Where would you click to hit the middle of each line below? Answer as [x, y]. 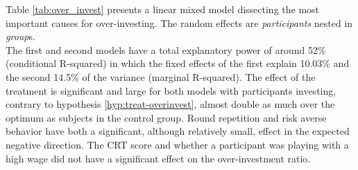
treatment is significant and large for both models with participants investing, [171, 90]
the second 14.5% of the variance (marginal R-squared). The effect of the [161, 76]
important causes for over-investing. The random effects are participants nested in [179, 22]
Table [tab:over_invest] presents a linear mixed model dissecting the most [163, 9]
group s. [20, 36]
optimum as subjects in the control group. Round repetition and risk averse [166, 117]
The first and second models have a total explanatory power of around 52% [166, 49]
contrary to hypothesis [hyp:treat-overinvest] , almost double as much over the [170, 104]
